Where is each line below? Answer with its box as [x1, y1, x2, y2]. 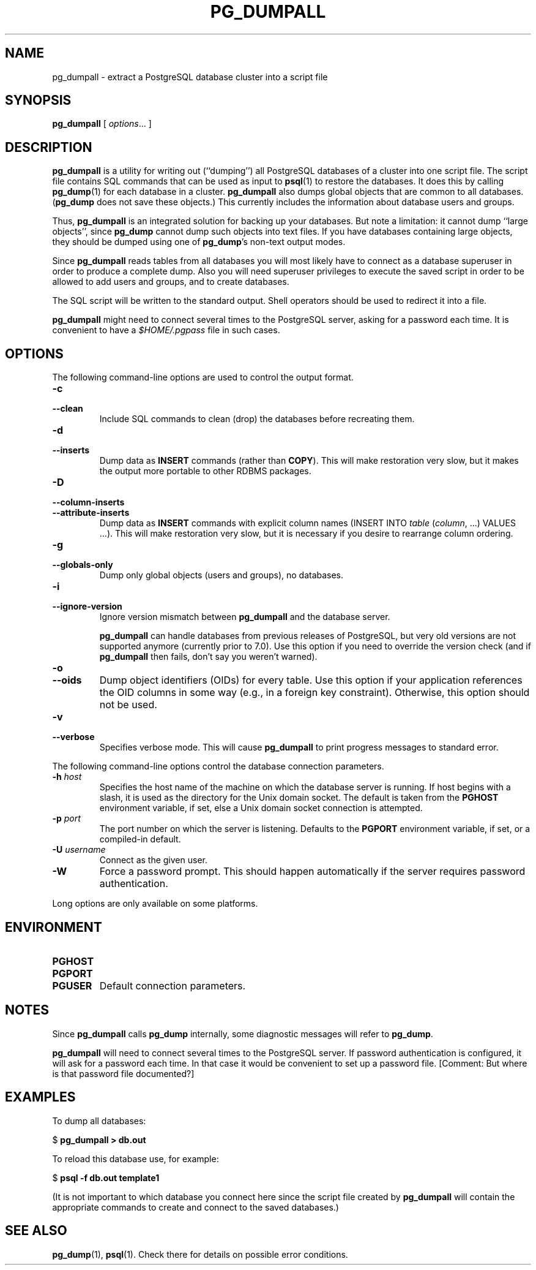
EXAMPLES [5, 1089, 76, 1105]
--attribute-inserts [52, 507, 130, 518]
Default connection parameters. [99, 979, 246, 992]
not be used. [99, 698, 157, 711]
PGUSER [52, 979, 92, 992]
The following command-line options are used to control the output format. [52, 372, 354, 383]
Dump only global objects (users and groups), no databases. [99, 570, 344, 581]
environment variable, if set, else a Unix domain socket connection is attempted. [99, 803, 423, 814]
